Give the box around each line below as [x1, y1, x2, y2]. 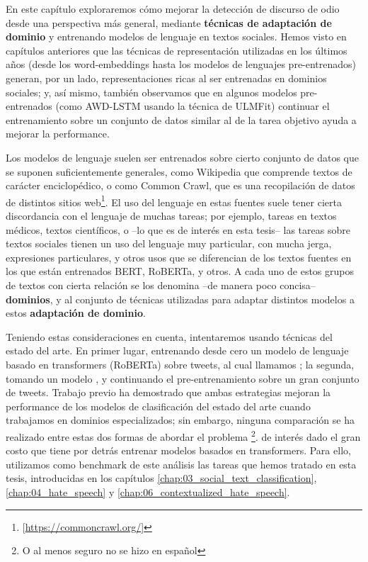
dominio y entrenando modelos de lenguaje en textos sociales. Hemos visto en [6, 29, 347, 44]
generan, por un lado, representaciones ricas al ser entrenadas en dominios [6, 70, 327, 85]
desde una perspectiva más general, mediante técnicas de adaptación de [6, 15, 332, 30]
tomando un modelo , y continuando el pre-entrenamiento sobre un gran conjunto [6, 371, 360, 386]
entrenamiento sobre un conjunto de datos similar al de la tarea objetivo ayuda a [6, 112, 357, 127]
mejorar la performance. [6, 126, 110, 141]
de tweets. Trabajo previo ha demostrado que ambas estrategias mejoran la [6, 385, 331, 400]
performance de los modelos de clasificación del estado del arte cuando [6, 398, 311, 413]
